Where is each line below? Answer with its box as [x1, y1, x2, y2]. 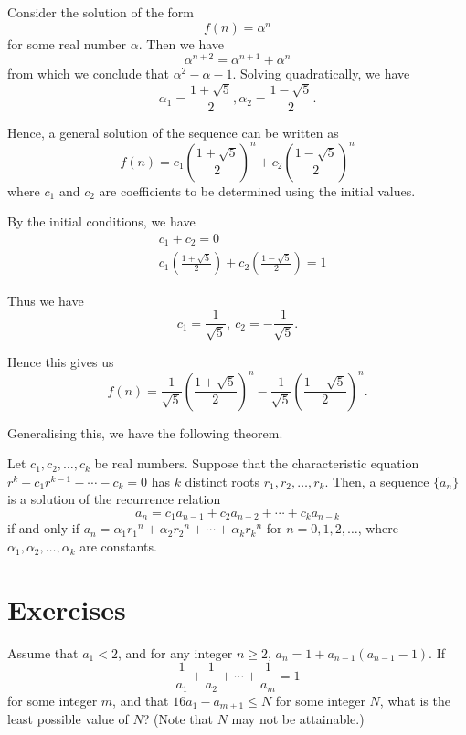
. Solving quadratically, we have [232, 64, 410, 83]
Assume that [7, 643, 79, 662]
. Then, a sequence [324, 471, 429, 490]
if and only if [7, 519, 79, 538]
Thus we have [7, 290, 84, 310]
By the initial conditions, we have [7, 212, 196, 231]
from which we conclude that [7, 64, 169, 83]
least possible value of [7, 709, 129, 729]
